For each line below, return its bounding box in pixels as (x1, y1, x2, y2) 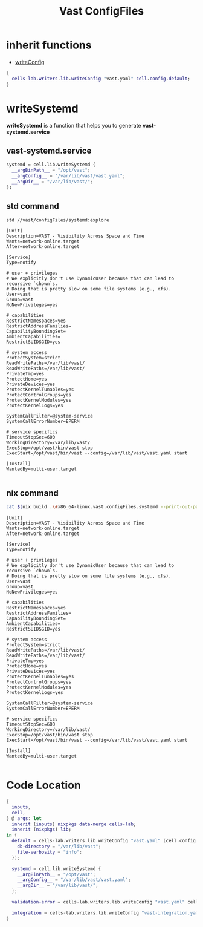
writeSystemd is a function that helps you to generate (6, 122, 141, 129)
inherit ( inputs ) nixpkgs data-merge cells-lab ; (11, 821, 137, 827)
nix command (6, 488, 59, 498)
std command (6, 201, 59, 211)
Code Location (6, 779, 82, 792)
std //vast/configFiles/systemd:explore (6, 217, 110, 223)
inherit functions (6, 38, 92, 52)
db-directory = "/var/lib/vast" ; (17, 843, 101, 850)
